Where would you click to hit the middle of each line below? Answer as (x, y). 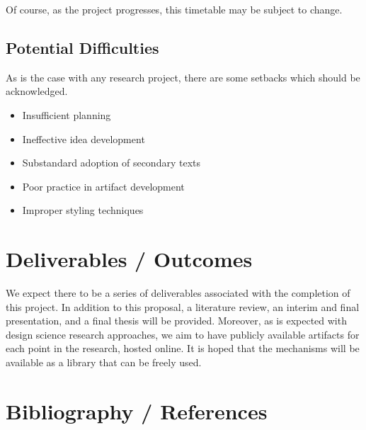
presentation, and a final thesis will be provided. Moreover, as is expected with (176, 321)
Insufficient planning (67, 114)
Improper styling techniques (83, 210)
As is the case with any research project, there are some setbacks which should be (183, 77)
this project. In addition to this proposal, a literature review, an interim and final (183, 306)
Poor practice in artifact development (103, 186)
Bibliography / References (137, 411)
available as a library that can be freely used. (104, 362)
